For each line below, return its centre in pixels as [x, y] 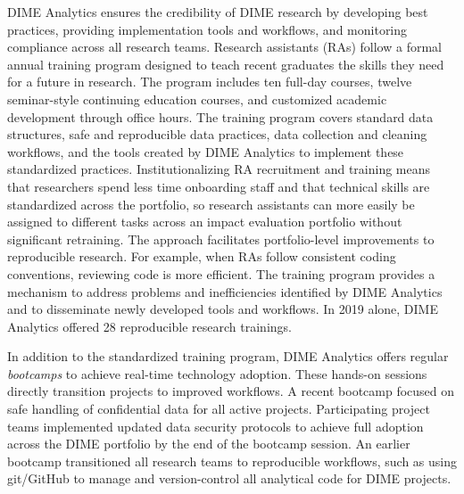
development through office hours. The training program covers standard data [220, 116]
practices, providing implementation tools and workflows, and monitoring [207, 29]
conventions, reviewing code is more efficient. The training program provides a [221, 273]
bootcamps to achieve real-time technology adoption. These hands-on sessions [217, 373]
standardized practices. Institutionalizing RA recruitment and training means [219, 169]
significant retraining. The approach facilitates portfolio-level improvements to [221, 239]
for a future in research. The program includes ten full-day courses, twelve [210, 82]
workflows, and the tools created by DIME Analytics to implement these [206, 151]
